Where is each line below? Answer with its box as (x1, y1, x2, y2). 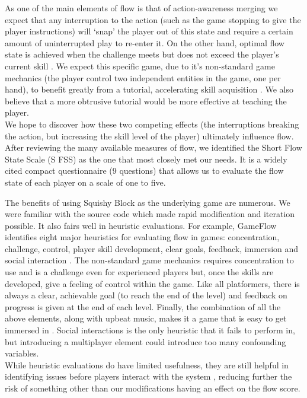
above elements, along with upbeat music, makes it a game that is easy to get (5, 312, 287, 324)
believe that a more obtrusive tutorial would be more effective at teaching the (5, 94, 287, 107)
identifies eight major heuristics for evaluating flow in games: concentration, (5, 231, 280, 243)
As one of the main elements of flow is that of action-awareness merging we (5, 2, 278, 14)
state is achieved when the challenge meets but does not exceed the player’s (5, 48, 279, 61)
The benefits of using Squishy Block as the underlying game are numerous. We (5, 196, 290, 208)
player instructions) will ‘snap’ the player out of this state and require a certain (5, 25, 293, 37)
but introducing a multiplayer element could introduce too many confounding (5, 335, 286, 348)
